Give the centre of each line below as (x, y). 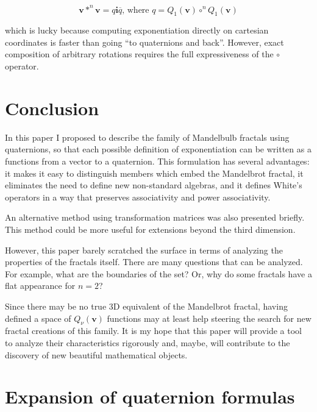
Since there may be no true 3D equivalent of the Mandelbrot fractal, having (146, 306)
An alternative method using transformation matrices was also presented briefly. (155, 217)
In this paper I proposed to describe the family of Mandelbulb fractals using (147, 137)
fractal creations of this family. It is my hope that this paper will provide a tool (153, 331)
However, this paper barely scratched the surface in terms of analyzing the (144, 250)
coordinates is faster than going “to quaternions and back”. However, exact (144, 42)
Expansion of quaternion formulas (150, 396)
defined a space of (38, 318)
